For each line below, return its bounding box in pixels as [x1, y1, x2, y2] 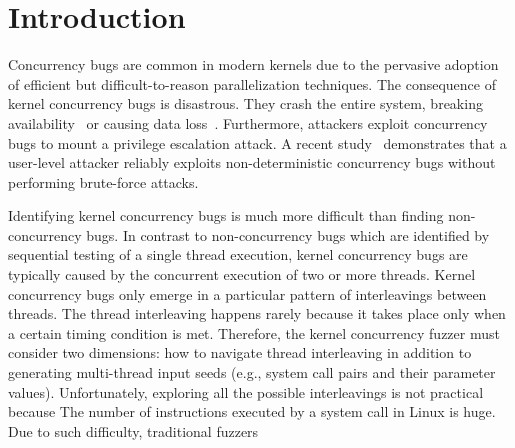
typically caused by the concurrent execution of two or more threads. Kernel [8, 264, 476, 285]
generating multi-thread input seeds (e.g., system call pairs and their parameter [8, 362, 496, 383]
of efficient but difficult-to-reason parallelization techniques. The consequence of [8, 73, 496, 94]
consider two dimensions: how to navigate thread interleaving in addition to [8, 342, 472, 363]
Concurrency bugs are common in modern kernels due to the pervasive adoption [8, 54, 499, 75]
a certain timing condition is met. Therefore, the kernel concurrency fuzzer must [8, 322, 500, 343]
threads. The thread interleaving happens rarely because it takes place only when [8, 303, 506, 324]
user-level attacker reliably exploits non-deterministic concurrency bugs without [8, 152, 496, 173]
